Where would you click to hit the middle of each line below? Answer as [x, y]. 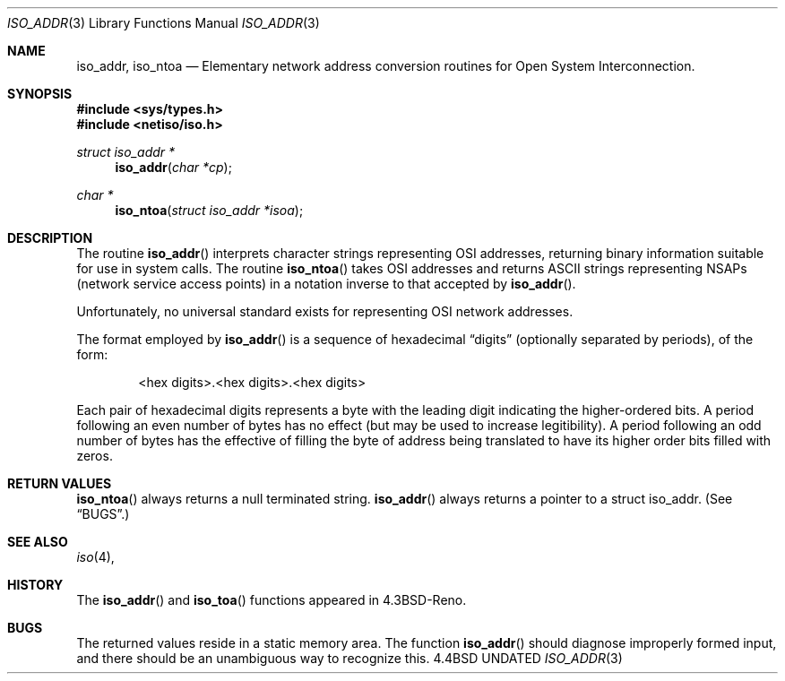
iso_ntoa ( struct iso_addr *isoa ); [209, 210]
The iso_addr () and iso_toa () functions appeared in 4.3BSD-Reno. [272, 600]
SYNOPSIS [40, 94]
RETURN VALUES [60, 483]
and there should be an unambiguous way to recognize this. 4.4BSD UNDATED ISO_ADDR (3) [349, 658]
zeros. [95, 456]
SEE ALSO [38, 542]
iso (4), [95, 557]
